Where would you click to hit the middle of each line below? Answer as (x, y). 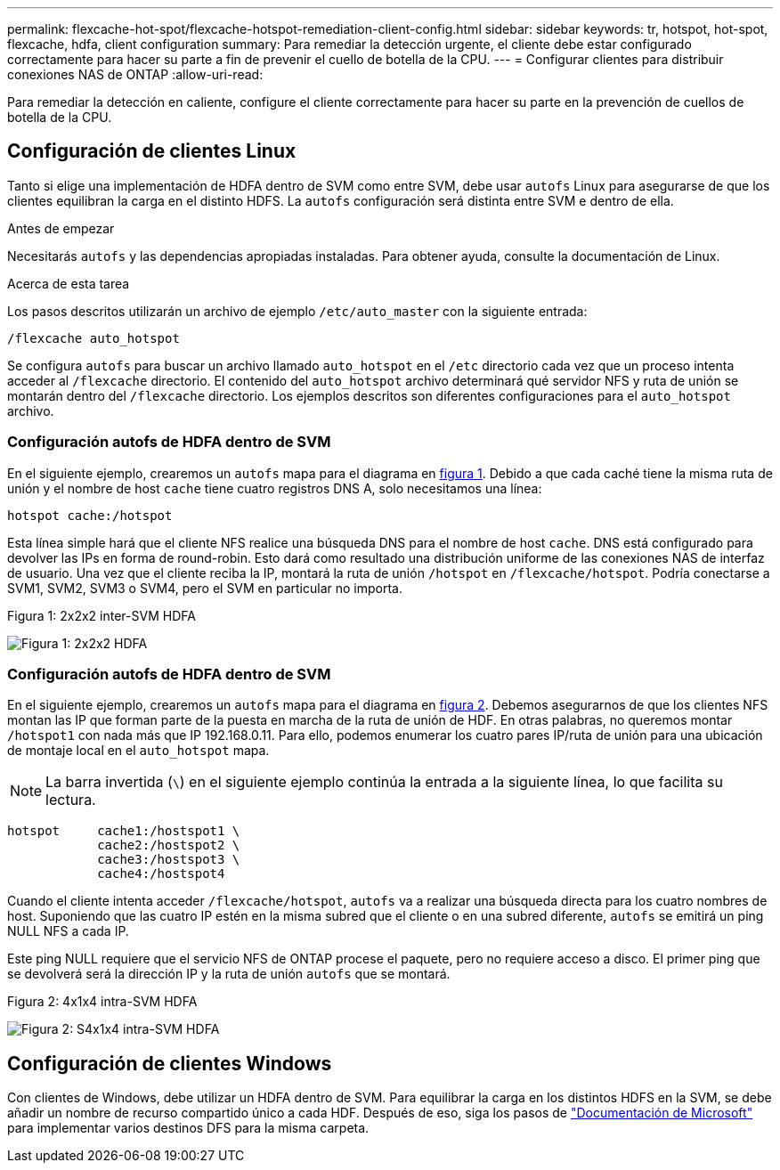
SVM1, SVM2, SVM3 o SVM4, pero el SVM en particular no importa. (205, 588)
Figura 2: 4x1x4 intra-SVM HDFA (102, 1002)
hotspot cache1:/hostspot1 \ (124, 831)
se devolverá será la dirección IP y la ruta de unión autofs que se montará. (229, 974)
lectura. (71, 800)
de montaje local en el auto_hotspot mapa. (138, 751)
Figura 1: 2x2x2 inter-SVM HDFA (102, 615)
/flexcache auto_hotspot (93, 338)
